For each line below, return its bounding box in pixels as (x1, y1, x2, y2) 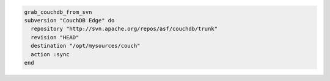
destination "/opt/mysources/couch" (31, 42, 141, 50)
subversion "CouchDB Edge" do (24, 17, 115, 24)
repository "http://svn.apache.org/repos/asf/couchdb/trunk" (31, 25, 218, 33)
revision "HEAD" (31, 34, 79, 40)
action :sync (31, 51, 70, 57)
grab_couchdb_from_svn (24, 8, 92, 15)
